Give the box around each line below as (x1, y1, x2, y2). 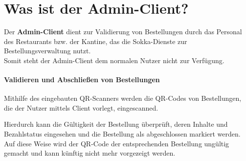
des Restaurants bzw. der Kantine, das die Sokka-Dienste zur (4, 36, 187, 46)
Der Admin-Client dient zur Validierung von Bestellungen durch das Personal (4, 26, 242, 37)
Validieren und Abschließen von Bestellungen (4, 74, 160, 85)
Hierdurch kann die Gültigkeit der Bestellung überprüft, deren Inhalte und (4, 119, 228, 129)
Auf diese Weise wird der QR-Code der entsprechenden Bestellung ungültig (4, 138, 229, 148)
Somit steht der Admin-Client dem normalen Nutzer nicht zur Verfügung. (4, 55, 224, 65)
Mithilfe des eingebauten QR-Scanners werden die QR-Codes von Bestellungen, (4, 93, 242, 103)
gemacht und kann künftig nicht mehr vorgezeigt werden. (4, 148, 176, 158)
